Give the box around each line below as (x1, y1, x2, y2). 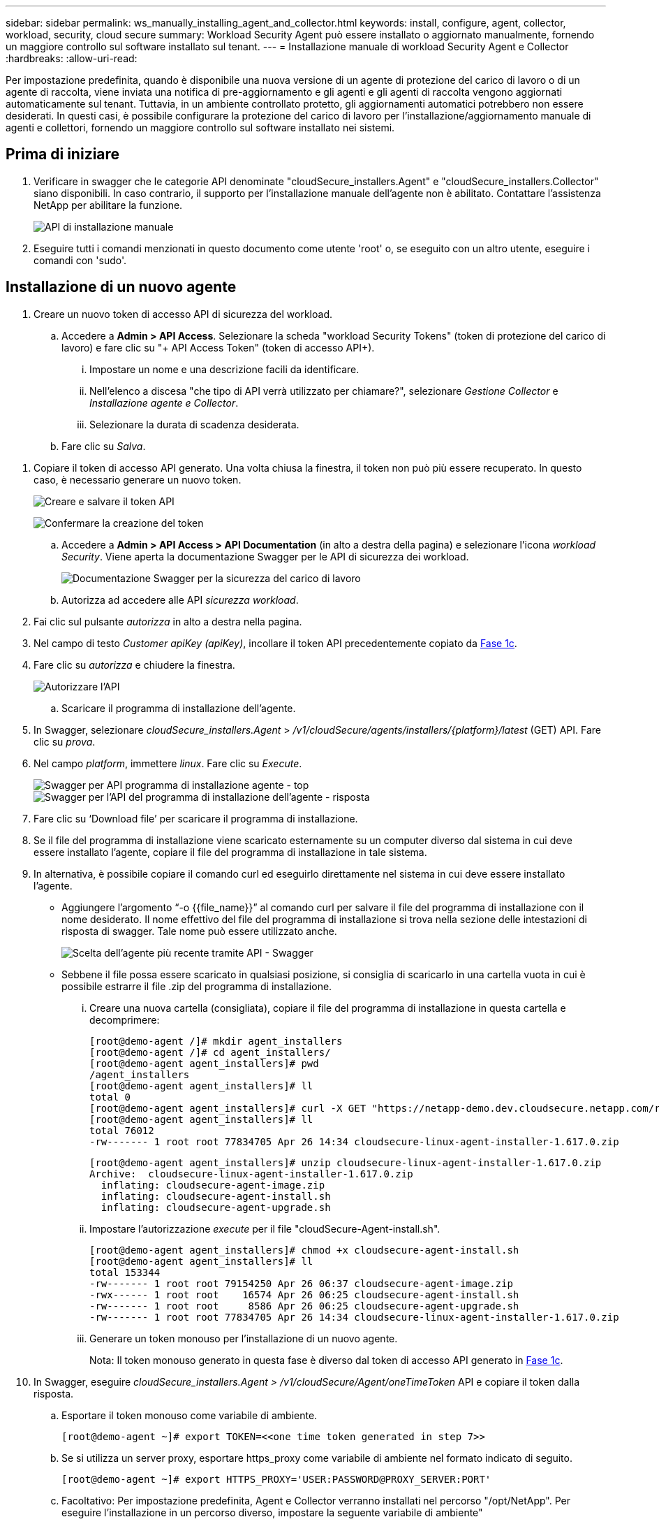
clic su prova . (34, 735, 96, 748)
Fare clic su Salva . (61, 440, 146, 452)
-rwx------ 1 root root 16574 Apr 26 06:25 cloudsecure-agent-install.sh (89, 1289, 519, 1300)
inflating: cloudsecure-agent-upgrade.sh (101, 1201, 331, 1213)
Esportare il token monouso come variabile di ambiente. (61, 1409, 318, 1421)
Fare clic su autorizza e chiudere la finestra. (34, 658, 235, 671)
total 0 (89, 1091, 131, 1103)
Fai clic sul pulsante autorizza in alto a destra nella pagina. (34, 615, 302, 627)
